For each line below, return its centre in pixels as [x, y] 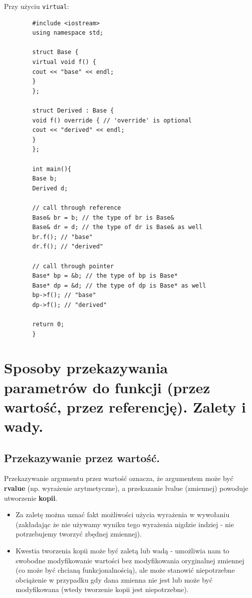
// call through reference [77, 208]
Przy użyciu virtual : [37, 6]
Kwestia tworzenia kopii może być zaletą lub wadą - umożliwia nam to [123, 550]
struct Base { [55, 52]
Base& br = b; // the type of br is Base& [103, 217]
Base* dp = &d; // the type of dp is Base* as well [119, 285]
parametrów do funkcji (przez [107, 387]
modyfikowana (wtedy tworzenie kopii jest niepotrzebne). [102, 589]
